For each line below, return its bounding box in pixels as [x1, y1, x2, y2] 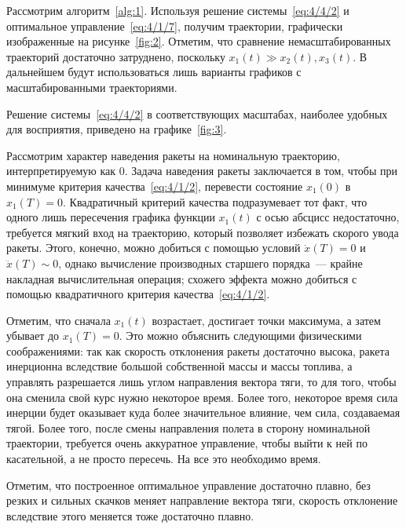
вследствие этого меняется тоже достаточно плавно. [6, 507, 254, 524]
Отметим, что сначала [6, 312, 111, 328]
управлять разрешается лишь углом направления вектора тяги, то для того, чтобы [6, 374, 397, 390]
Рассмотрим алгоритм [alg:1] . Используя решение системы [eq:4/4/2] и [6, 2, 349, 18]
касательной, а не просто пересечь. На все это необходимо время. [6, 451, 321, 467]
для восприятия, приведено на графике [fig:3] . [6, 121, 227, 137]
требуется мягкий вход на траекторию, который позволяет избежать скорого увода [6, 224, 399, 240]
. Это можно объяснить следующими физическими [119, 327, 362, 344]
